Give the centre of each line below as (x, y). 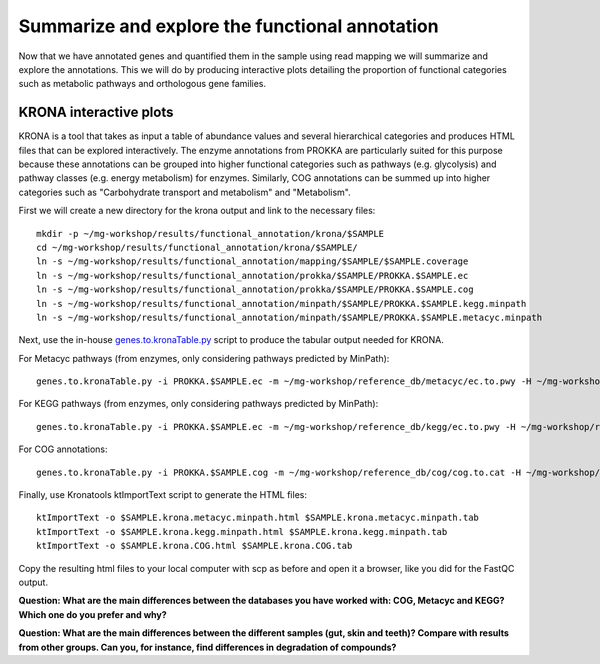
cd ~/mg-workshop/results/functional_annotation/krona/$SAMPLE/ (197, 247)
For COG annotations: (63, 449)
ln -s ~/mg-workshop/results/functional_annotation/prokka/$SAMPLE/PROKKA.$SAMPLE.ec (252, 275)
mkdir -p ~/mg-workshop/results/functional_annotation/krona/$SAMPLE (210, 233)
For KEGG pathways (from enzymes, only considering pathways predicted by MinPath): (198, 404)
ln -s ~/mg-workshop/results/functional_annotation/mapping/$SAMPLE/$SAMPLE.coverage (252, 261)
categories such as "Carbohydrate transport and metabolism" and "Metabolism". (184, 192)
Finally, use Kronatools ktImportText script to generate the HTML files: (162, 495)
